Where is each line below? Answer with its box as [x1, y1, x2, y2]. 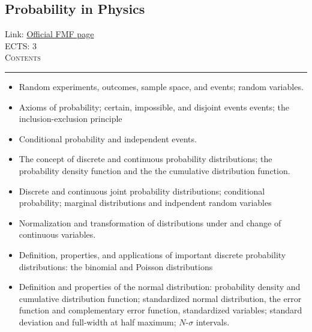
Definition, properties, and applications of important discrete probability [19, 248, 286, 261]
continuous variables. [19, 228, 96, 241]
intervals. [196, 315, 230, 328]
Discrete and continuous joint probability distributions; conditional [19, 184, 265, 197]
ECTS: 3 [5, 39, 37, 52]
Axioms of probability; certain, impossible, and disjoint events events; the [19, 100, 289, 113]
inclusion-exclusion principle [19, 112, 122, 125]
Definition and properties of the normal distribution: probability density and [19, 280, 301, 293]
